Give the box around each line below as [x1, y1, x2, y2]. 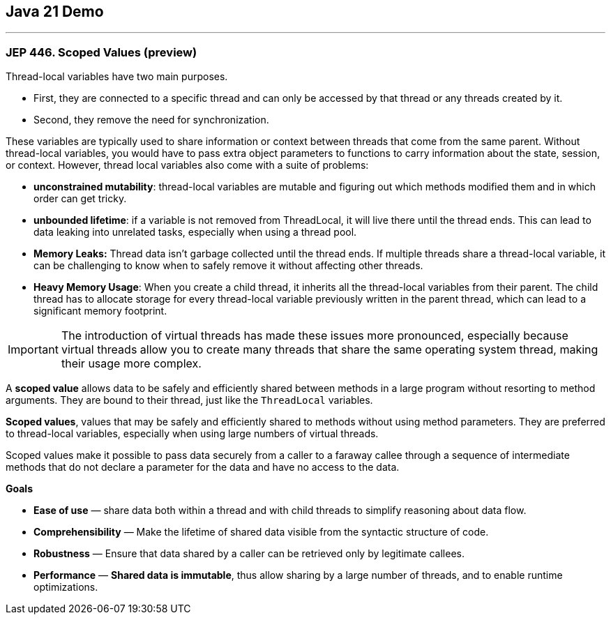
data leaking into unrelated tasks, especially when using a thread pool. [33, 226, 357, 239]
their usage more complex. [61, 356, 202, 371]
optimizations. [33, 581, 98, 593]
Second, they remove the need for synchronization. [33, 114, 269, 126]
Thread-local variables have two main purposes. [6, 70, 228, 83]
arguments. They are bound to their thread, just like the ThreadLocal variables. [6, 394, 373, 407]
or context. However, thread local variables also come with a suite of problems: [6, 159, 369, 172]
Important [8, 342, 59, 357]
